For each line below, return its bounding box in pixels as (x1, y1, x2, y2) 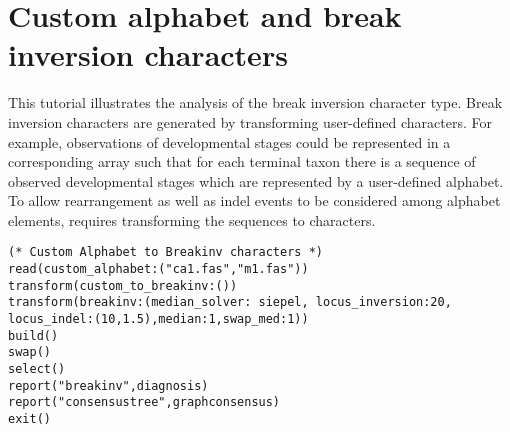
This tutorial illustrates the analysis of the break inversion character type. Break (8, 92, 503, 113)
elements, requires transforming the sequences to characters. (8, 209, 376, 230)
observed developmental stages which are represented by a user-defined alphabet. (8, 170, 504, 191)
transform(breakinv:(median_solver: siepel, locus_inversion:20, (8, 295, 452, 310)
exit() (8, 412, 51, 427)
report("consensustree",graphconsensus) (8, 395, 281, 410)
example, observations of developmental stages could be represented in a (8, 131, 451, 152)
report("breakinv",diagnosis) (8, 378, 209, 393)
